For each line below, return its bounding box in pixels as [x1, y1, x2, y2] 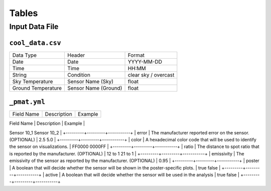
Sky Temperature [12, 78, 53, 85]
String [12, 71, 27, 78]
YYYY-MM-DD [127, 58, 163, 65]
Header [67, 52, 85, 59]
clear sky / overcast [127, 71, 175, 78]
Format [127, 52, 145, 59]
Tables [9, 8, 38, 19]
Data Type [12, 52, 37, 59]
